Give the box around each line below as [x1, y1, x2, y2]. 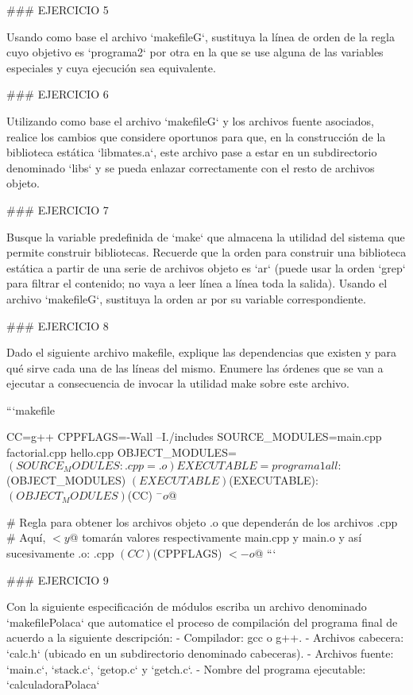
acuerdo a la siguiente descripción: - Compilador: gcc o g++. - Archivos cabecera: [6, 629, 404, 646]
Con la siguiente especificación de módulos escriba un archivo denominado [6, 598, 367, 615]
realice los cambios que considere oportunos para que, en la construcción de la [6, 128, 386, 145]
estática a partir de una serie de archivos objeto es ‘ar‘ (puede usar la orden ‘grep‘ [6, 259, 406, 276]
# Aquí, [6, 529, 46, 546]
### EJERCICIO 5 [6, 2, 109, 17]
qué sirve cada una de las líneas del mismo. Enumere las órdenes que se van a [6, 359, 384, 376]
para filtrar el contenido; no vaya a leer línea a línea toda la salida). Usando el [6, 275, 388, 292]
